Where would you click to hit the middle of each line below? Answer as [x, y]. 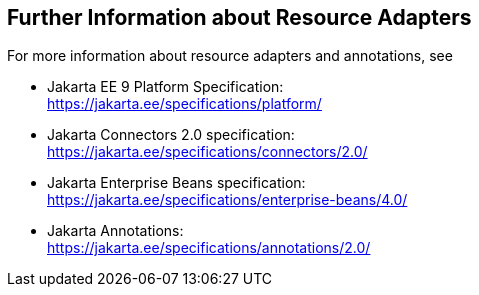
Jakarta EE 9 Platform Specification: [165, 87]
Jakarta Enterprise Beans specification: [176, 183]
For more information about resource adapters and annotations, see [230, 56]
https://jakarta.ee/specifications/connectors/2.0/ [207, 152]
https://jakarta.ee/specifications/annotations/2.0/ [209, 248]
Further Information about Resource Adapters [239, 17]
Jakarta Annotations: [115, 231]
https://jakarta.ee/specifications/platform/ [184, 104]
